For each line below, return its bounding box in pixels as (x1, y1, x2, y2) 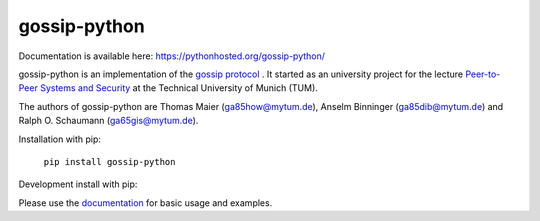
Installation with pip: (18, 133, 102, 145)
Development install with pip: (18, 178, 138, 190)
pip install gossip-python (43, 156, 176, 167)
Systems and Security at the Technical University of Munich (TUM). (40, 82, 319, 94)
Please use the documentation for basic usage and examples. (18, 196, 273, 209)
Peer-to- (465, 68, 501, 80)
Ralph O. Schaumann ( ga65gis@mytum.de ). (18, 115, 199, 127)
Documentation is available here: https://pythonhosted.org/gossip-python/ (18, 50, 325, 62)
